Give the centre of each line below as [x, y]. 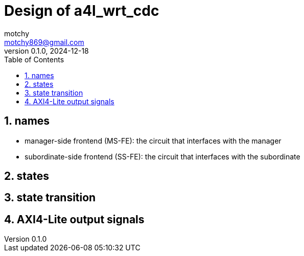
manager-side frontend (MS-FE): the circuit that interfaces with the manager [153, 141]
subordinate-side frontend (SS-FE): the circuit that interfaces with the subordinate [162, 156]
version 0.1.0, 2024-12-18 [46, 51]
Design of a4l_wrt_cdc [82, 11]
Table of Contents [34, 59]
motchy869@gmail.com [44, 42]
